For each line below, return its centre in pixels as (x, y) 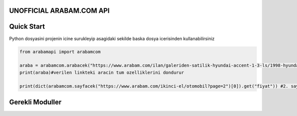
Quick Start (27, 27)
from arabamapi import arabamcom (60, 52)
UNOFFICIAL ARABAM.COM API (59, 11)
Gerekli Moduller (35, 102)
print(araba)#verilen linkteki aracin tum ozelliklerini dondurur (102, 72)
